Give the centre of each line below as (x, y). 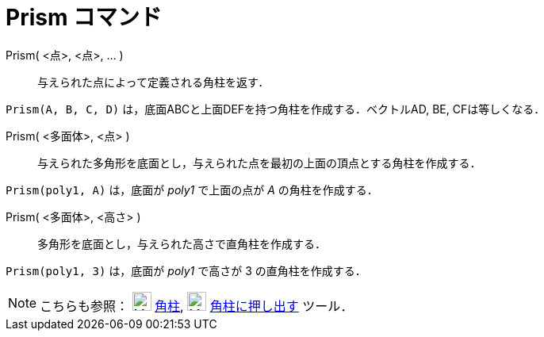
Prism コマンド (84, 17)
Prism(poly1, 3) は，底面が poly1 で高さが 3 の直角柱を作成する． (186, 270)
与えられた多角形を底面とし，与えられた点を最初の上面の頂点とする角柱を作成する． (259, 163)
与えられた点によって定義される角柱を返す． (153, 82)
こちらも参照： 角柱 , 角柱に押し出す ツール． (197, 306)
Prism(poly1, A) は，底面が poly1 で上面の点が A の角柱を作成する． (192, 190)
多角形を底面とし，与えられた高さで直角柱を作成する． (182, 243)
